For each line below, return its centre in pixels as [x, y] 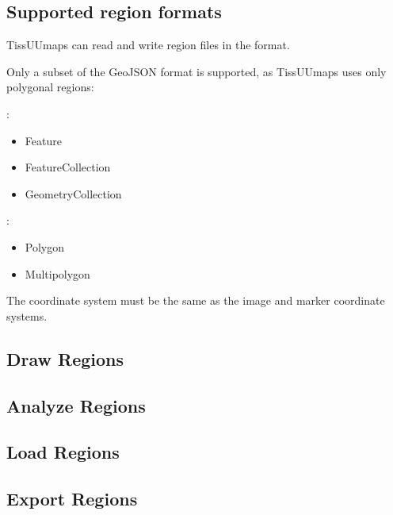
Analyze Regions [76, 405]
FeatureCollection [68, 167]
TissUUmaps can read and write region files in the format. [148, 45]
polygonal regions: [50, 87]
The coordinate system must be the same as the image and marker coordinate [196, 300]
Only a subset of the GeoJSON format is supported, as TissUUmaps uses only [196, 71]
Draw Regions [65, 358]
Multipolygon [57, 273]
